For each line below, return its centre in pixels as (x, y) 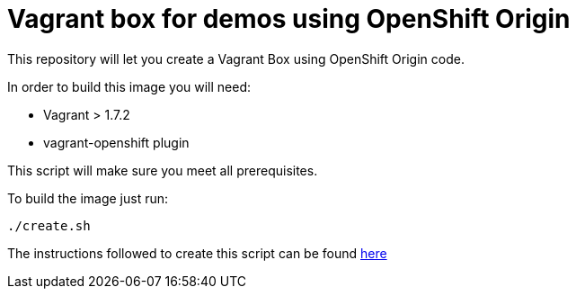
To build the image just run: (88, 198)
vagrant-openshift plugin (116, 142)
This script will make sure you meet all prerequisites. (163, 170)
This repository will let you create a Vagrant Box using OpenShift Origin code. (236, 58)
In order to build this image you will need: (129, 86)
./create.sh (49, 225)
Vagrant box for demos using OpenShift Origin (289, 19)
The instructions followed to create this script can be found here (197, 253)
